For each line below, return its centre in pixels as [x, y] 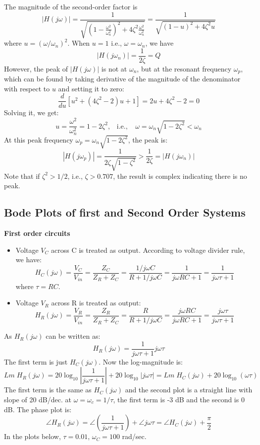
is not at [114, 68]
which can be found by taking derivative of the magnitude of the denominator [122, 79]
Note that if [22, 176]
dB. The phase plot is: [38, 409]
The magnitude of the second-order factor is [71, 6]
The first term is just [36, 361]
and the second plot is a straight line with [189, 390]
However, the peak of [36, 68]
